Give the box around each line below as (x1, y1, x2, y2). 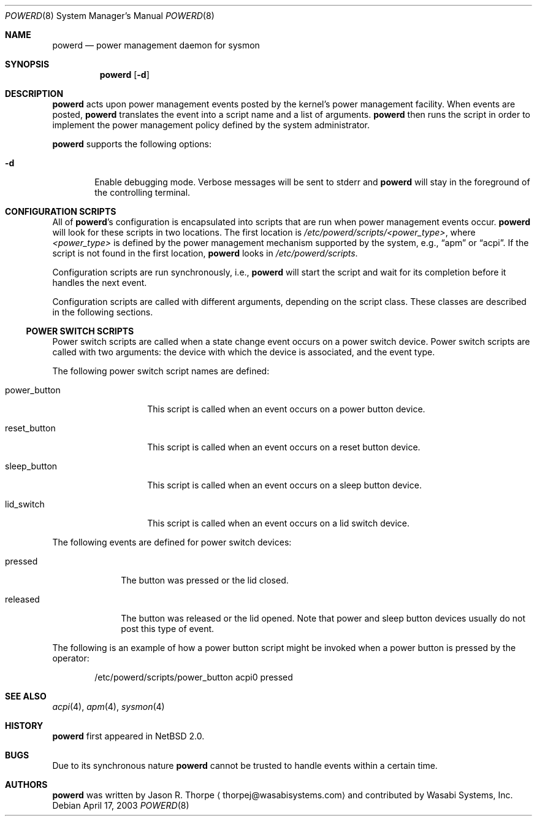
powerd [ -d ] (99, 69, 150, 80)
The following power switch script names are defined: (52, 366, 270, 376)
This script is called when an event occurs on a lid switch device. (147, 518, 410, 528)
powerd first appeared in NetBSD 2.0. (52, 731, 205, 741)
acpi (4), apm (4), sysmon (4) (52, 701, 165, 712)
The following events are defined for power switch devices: (52, 537, 292, 547)
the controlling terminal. (94, 187, 191, 198)
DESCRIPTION (5, 88, 64, 99)
